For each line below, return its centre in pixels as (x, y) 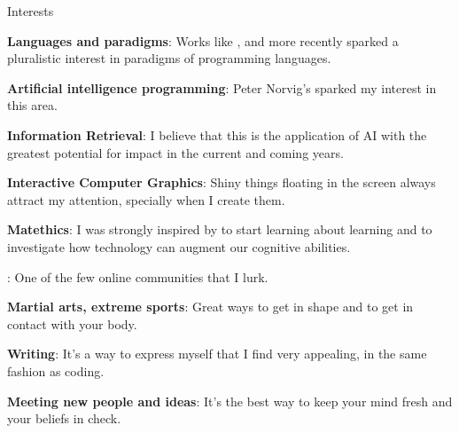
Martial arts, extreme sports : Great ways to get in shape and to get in (210, 307)
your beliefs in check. (64, 418)
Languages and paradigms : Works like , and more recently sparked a (203, 40)
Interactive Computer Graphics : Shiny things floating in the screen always (222, 182)
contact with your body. (72, 323)
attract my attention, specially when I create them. (146, 199)
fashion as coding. (56, 370)
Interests (31, 11)
